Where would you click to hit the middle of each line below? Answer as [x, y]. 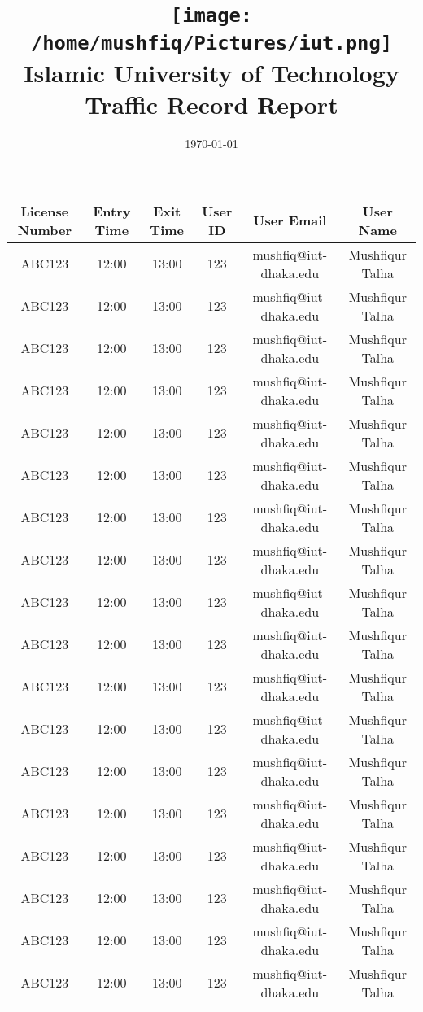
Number [45, 229]
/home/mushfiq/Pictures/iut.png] [211, 43]
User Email [290, 220]
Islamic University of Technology [211, 72]
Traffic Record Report [211, 104]
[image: [211, 16]
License [45, 211]
